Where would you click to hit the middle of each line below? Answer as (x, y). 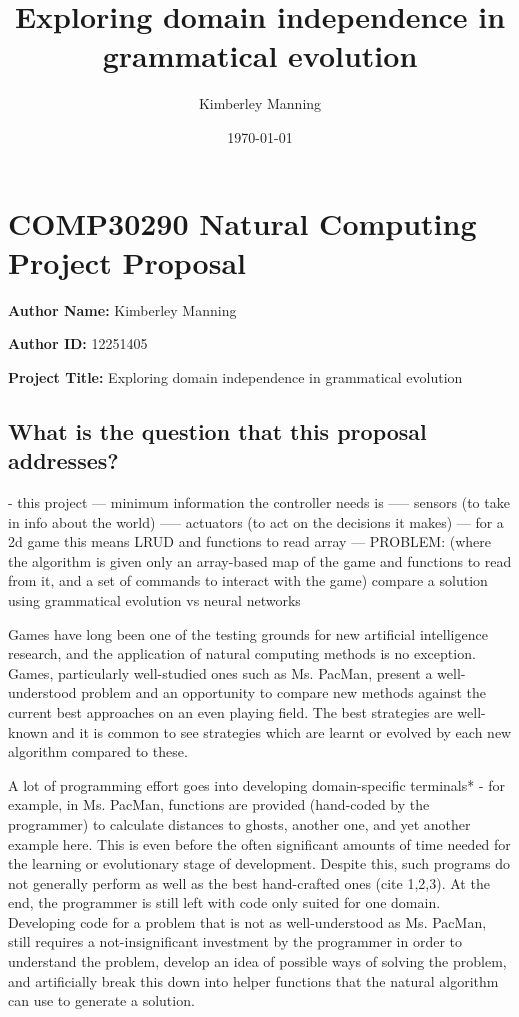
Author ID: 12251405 (78, 343)
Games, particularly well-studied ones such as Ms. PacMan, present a (220, 672)
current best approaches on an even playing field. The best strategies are (230, 711)
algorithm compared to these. (98, 751)
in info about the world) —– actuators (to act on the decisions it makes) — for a (256, 521)
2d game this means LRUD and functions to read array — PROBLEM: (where (249, 541)
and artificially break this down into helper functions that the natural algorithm (253, 980)
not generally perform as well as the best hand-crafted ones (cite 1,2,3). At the (249, 882)
